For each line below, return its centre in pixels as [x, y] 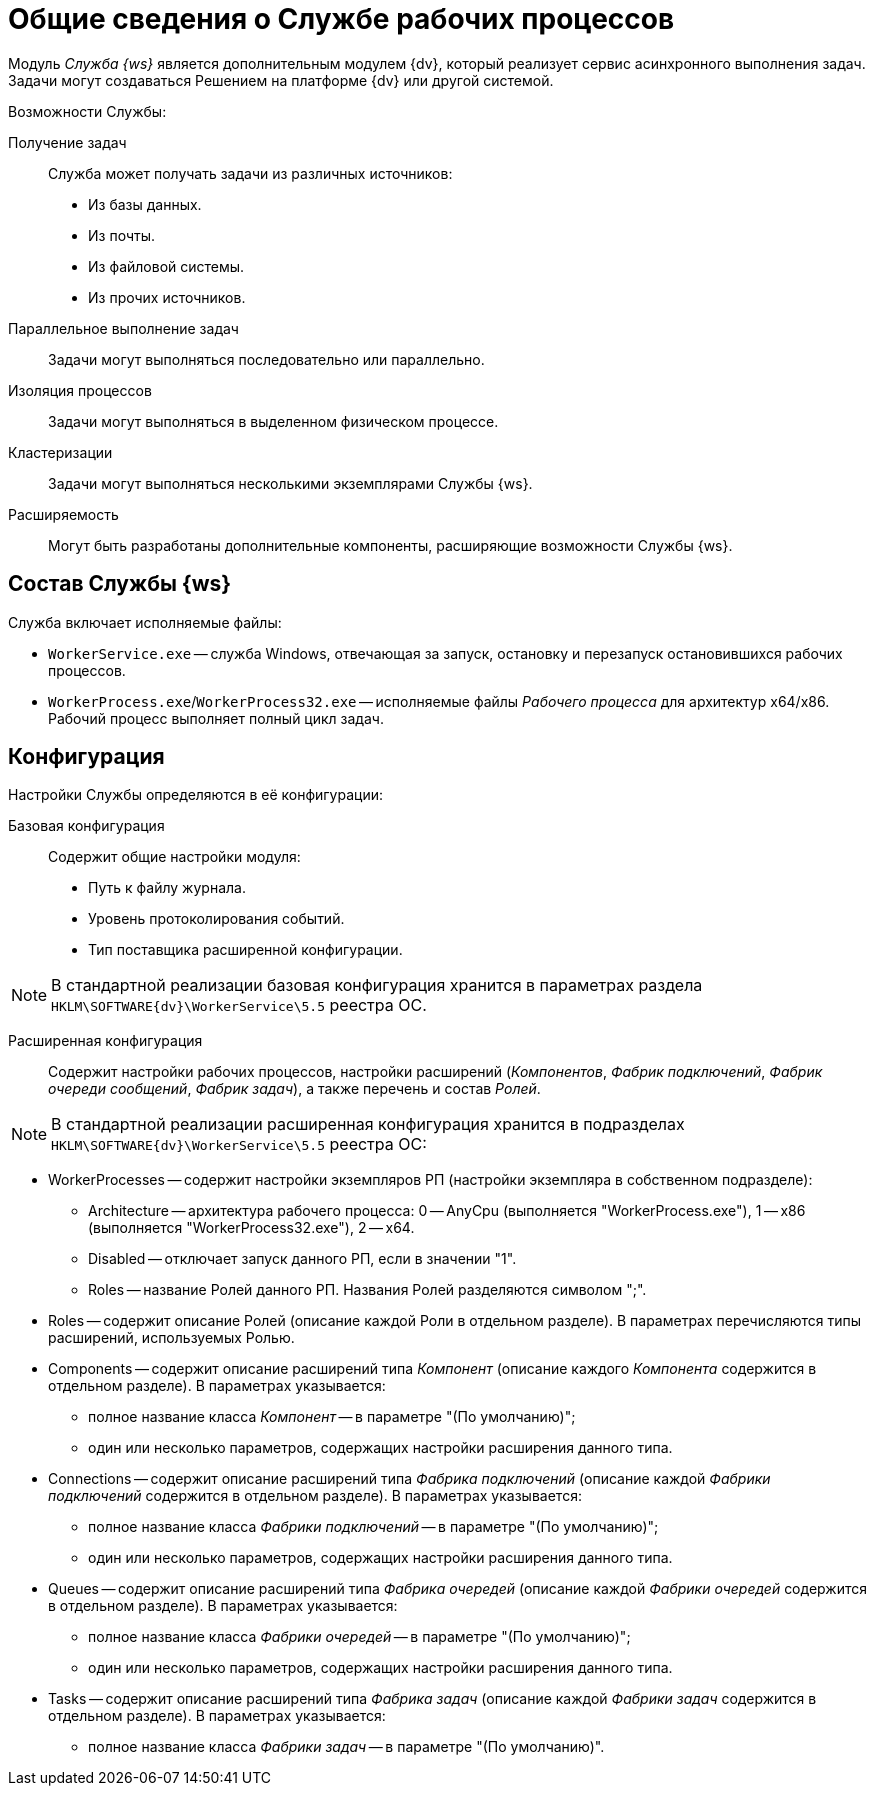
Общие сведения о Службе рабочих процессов [341, 19]
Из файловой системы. [166, 266]
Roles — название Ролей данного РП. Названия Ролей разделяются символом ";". [367, 1290]
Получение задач [67, 142]
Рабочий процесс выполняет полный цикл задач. [216, 718]
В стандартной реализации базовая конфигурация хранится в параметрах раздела [377, 985]
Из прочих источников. [167, 297]
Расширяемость [63, 514]
